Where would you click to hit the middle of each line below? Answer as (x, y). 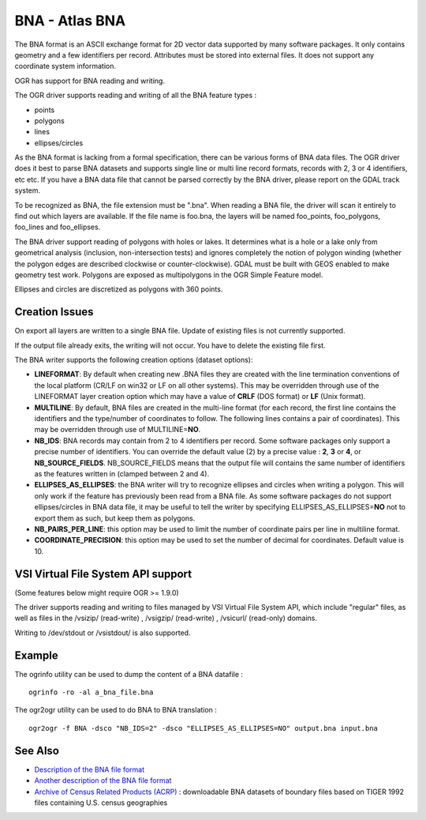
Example (36, 655)
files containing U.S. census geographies (101, 803)
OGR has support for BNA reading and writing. (90, 81)
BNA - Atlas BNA (70, 21)
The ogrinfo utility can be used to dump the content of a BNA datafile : (129, 674)
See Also (37, 750)
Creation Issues (54, 312)
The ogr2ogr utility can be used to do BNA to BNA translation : (116, 710)
